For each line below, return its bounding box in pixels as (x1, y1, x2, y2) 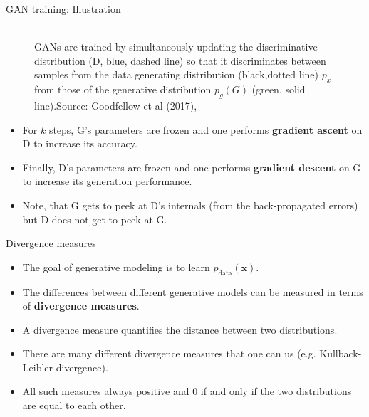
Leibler (22, 359, 53, 374)
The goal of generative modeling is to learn (22, 259, 210, 274)
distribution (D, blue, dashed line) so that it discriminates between (34, 53, 326, 68)
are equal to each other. (22, 398, 126, 413)
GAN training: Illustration (6, 1, 121, 16)
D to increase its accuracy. (22, 136, 137, 151)
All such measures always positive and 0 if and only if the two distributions (22, 384, 352, 398)
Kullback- (319, 346, 362, 361)
